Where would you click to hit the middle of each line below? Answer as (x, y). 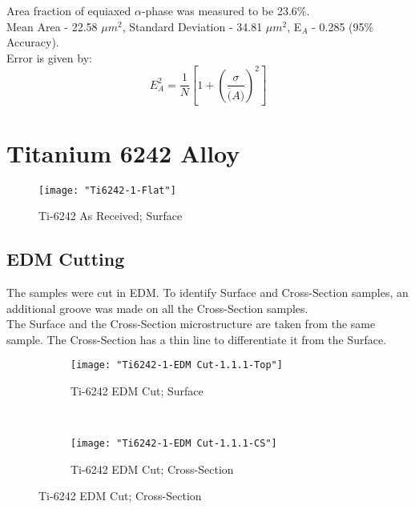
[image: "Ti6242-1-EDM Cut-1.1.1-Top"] (177, 365)
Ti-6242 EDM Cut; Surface (137, 390)
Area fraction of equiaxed (69, 10)
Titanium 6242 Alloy (123, 152)
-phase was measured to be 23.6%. (226, 10)
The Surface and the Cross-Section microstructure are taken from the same (191, 324)
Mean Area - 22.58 (52, 26)
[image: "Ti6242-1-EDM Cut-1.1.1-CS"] (174, 444)
